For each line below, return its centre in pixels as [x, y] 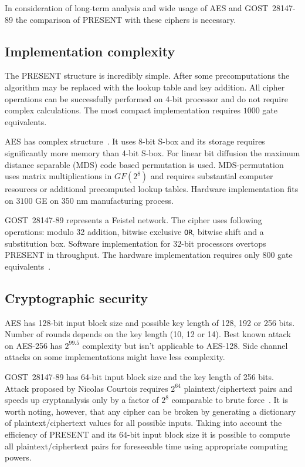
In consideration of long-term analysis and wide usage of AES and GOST [137, 8]
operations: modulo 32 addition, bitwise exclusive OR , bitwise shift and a [134, 231]
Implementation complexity [90, 51]
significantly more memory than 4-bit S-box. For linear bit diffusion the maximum [152, 152]
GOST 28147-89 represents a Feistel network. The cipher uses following [133, 220]
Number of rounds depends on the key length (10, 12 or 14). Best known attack [148, 334]
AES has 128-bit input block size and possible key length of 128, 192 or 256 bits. [150, 322]
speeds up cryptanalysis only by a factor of [82, 400]
